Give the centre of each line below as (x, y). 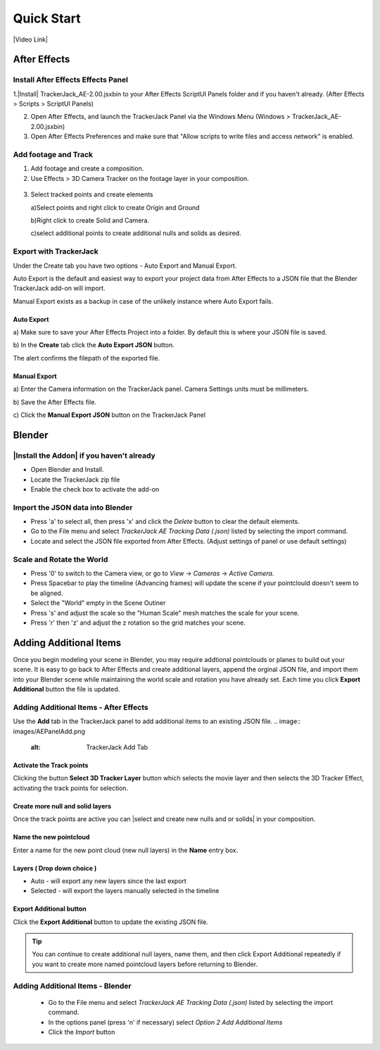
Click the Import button (82, 1032)
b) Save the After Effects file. (55, 402)
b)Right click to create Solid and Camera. (90, 220)
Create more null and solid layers (62, 806)
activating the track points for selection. (71, 788)
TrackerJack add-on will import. (59, 288)
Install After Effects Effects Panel (70, 80)
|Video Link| (31, 39)
